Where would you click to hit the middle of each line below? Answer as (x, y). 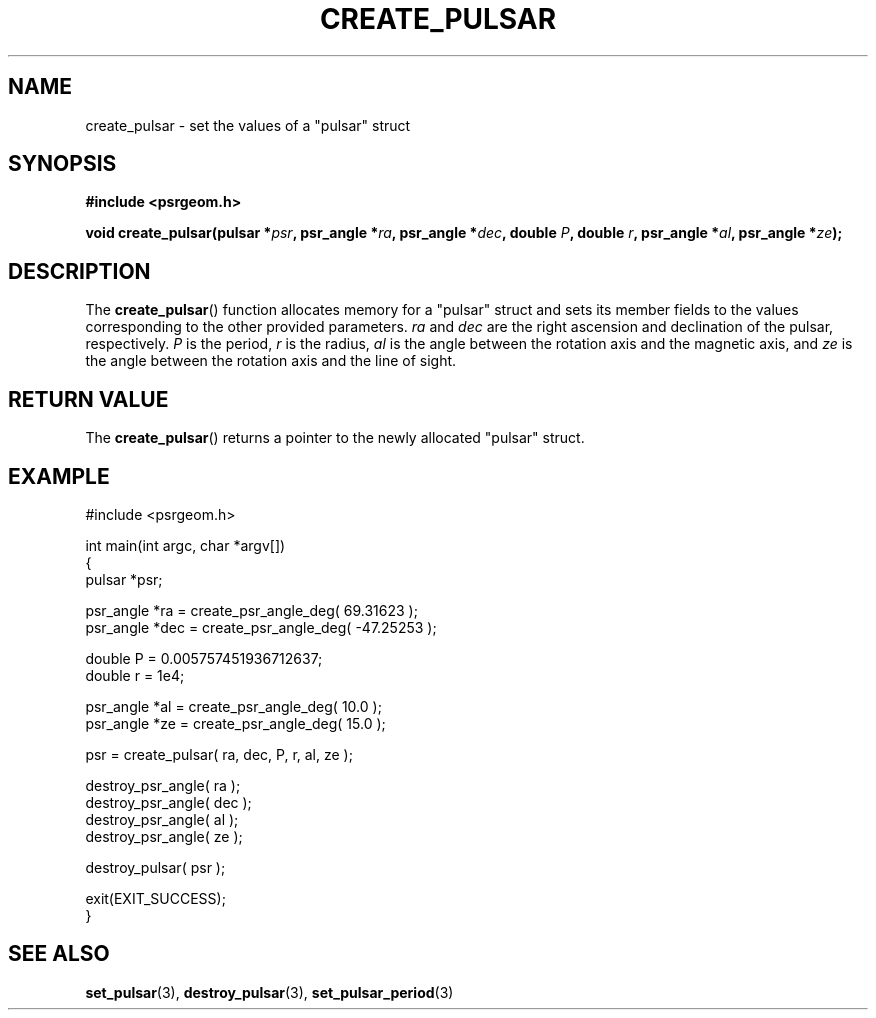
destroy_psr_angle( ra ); (163, 785)
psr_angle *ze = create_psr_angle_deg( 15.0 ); (235, 723)
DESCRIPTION (79, 271)
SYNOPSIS (62, 164)
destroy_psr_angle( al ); (162, 819)
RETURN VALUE (88, 399)
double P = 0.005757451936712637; (204, 658)
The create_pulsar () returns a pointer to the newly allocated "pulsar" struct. (335, 438)
